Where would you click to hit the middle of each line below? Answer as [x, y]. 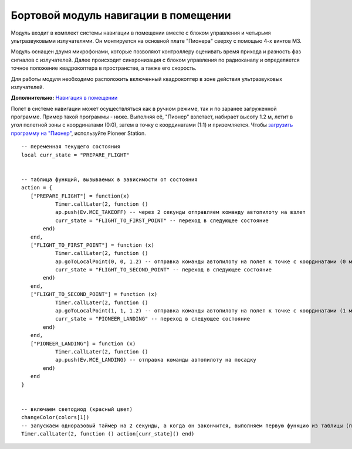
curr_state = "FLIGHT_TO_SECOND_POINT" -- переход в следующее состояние [163, 270]
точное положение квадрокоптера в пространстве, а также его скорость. [104, 68]
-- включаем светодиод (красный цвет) [77, 409]
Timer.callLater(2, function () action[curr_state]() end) [108, 433]
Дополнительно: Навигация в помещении [64, 98]
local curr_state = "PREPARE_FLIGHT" [76, 155]
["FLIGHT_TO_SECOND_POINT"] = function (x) [94, 294]
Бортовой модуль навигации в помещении [121, 15]
